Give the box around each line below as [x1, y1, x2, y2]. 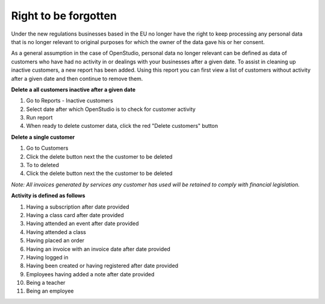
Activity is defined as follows [11, 192, 85, 199]
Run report [26, 114, 53, 121]
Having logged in [26, 253, 69, 261]
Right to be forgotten [11, 9, 117, 22]
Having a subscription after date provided [26, 203, 129, 211]
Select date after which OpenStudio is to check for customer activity [26, 106, 196, 113]
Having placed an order [26, 237, 85, 244]
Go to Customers [26, 145, 69, 152]
